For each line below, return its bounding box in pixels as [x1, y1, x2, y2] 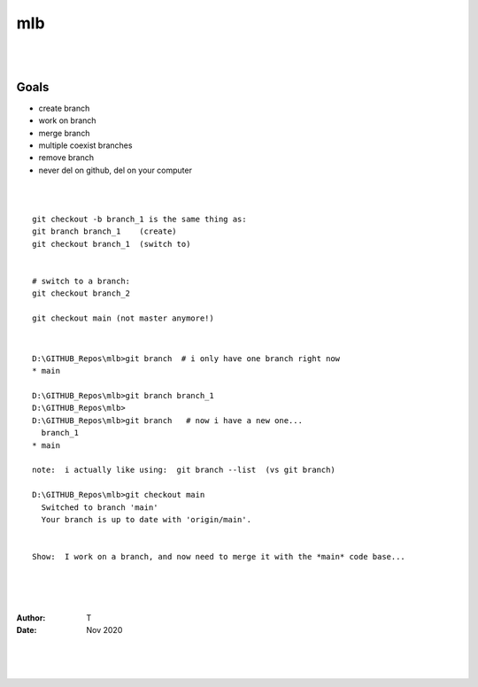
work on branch [38, 115, 96, 126]
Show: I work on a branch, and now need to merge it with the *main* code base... [32, 552, 406, 562]
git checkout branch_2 [32, 289, 131, 298]
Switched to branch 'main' [41, 502, 158, 513]
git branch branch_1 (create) [32, 227, 177, 236]
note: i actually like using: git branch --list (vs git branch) [32, 465, 335, 475]
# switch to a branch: [32, 275, 131, 286]
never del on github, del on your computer [38, 165, 192, 175]
